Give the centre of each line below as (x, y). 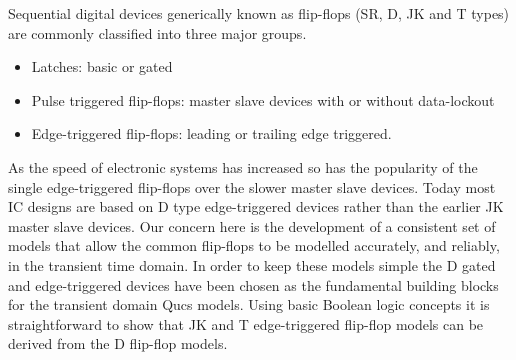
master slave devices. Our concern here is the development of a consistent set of (252, 225)
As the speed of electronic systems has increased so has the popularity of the (243, 166)
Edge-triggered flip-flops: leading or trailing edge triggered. (211, 133)
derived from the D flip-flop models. (118, 343)
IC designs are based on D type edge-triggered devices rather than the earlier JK (256, 206)
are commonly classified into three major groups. (157, 32)
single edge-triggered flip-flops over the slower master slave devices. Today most (252, 186)
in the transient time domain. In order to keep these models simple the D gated (252, 264)
